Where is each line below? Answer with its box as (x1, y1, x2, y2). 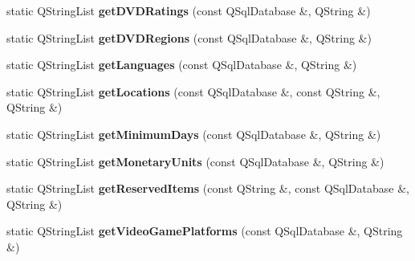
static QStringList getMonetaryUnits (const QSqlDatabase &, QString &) (6, 153, 384, 169)
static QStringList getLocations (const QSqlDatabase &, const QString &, (6, 83, 380, 100)
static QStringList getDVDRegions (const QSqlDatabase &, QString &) (6, 29, 372, 46)
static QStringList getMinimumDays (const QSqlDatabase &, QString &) (6, 125, 381, 142)
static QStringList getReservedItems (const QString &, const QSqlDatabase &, (6, 180, 409, 197)
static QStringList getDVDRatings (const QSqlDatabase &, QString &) (6, 2, 371, 18)
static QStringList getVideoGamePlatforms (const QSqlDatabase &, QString (6, 222, 403, 239)
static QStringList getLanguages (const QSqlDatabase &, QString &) (6, 56, 357, 73)
